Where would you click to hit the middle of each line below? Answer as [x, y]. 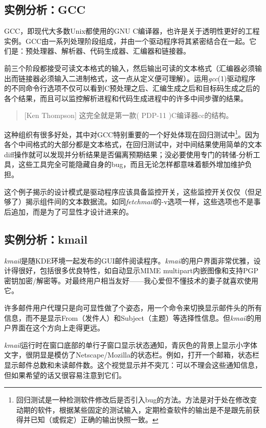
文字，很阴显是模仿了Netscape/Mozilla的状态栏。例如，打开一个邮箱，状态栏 [132, 355]
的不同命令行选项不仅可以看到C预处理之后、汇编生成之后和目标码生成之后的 [132, 88]
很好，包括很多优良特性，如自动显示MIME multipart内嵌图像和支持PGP [138, 270]
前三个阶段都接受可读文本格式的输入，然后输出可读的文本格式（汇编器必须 [129, 68]
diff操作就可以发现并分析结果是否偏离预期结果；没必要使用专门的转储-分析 [129, 154]
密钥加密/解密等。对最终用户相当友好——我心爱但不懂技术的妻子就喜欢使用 [131, 280]
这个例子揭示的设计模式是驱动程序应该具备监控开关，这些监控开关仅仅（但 [129, 191]
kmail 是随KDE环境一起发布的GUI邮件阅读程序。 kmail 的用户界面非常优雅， [129, 260]
